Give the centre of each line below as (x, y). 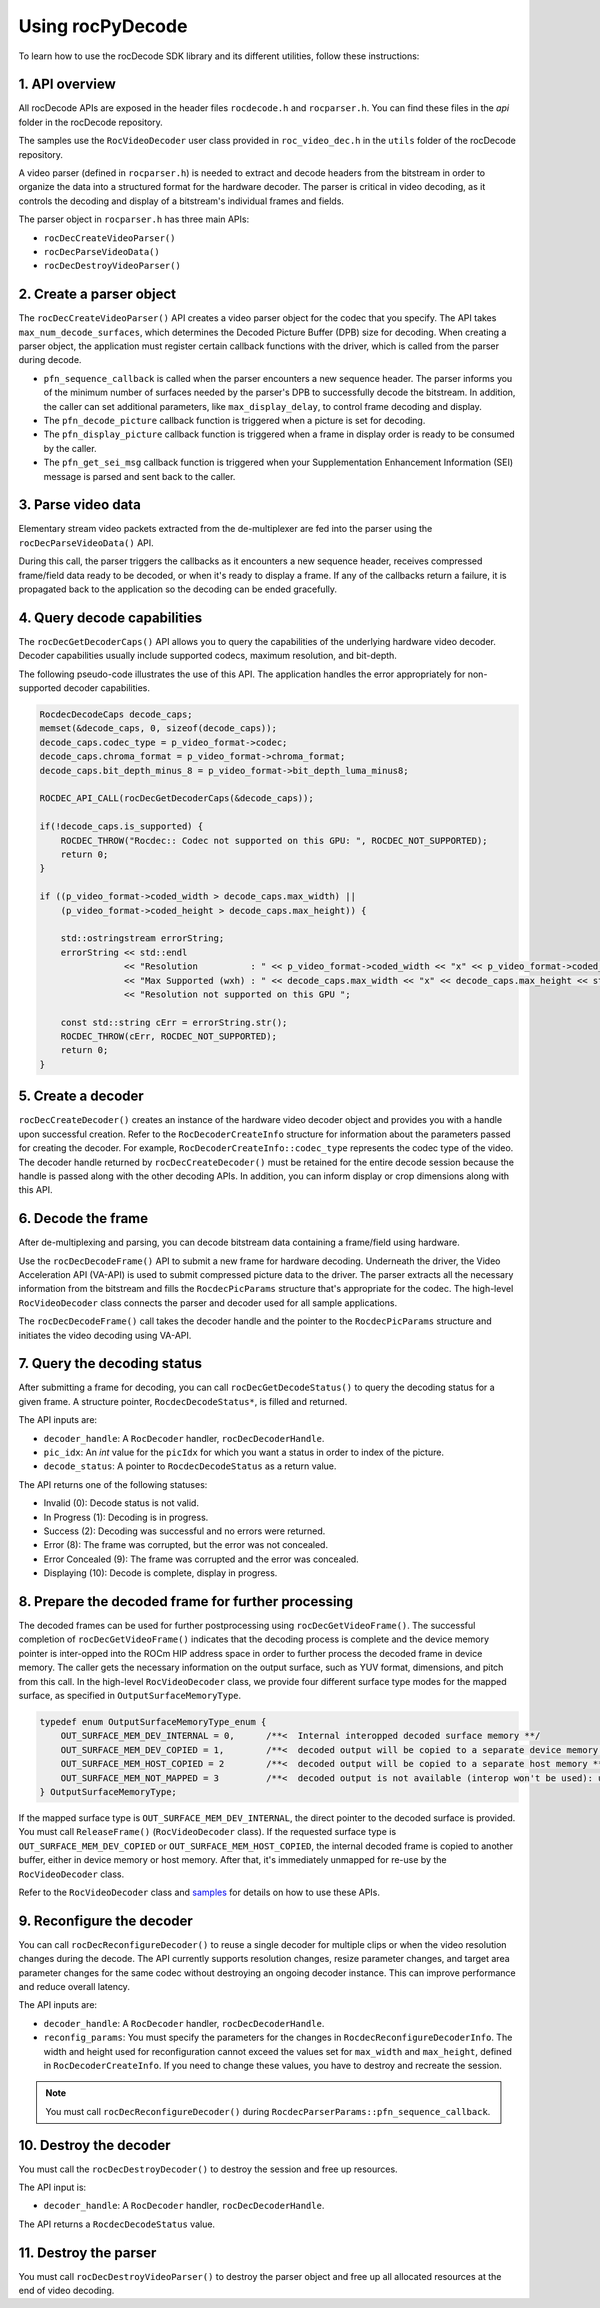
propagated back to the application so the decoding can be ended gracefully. (178, 589)
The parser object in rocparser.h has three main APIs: (134, 219)
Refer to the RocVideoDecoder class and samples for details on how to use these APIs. (199, 1892)
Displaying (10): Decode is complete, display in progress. (160, 1573)
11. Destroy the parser (87, 2252)
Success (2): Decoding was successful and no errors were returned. (184, 1531)
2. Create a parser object (97, 294)
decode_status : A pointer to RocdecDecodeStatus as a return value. (190, 1466)
